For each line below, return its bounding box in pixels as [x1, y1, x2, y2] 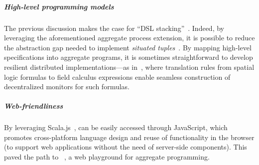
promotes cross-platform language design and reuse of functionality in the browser [4, 132, 255, 142]
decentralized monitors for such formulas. [4, 81, 129, 92]
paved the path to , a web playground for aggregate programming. [4, 152, 210, 162]
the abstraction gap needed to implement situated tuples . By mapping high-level [4, 42, 252, 52]
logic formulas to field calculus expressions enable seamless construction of [4, 71, 231, 82]
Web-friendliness [4, 101, 63, 111]
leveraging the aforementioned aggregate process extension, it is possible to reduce [4, 32, 255, 43]
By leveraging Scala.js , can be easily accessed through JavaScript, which [4, 122, 228, 133]
